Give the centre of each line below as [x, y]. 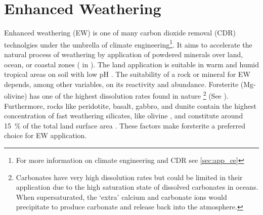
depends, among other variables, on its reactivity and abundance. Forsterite [121, 84]
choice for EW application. [46, 135]
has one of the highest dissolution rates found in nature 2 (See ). [129, 95]
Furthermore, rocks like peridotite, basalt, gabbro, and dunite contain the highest [130, 105]
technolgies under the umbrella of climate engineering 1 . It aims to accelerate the [128, 44]
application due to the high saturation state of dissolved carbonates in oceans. [137, 187]
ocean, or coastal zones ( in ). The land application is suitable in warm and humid [132, 64]
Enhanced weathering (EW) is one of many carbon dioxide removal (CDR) [120, 33]
